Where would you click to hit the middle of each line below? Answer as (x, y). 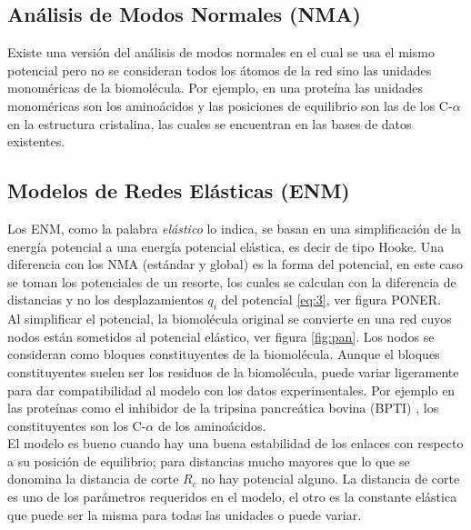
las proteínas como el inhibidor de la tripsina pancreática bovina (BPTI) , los (223, 408)
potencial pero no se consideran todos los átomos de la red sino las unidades (220, 70)
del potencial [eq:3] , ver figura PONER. (331, 300)
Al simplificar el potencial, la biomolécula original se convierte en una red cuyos (230, 319)
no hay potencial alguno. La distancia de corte (331, 479)
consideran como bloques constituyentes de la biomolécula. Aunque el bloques (224, 354)
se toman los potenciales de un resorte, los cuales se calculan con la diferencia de (232, 281)
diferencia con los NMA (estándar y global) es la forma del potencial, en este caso (235, 264)
